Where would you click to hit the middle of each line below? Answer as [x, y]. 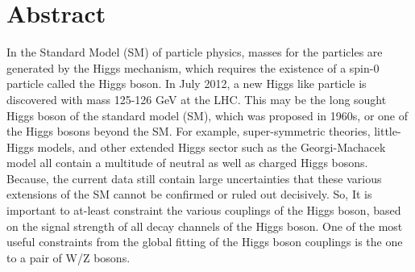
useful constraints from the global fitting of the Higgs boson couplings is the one [205, 242]
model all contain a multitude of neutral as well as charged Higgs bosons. [187, 163]
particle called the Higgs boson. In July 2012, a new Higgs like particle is [187, 84]
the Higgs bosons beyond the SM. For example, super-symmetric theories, [189, 131]
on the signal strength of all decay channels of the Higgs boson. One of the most [205, 226]
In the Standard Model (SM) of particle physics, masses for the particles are [195, 52]
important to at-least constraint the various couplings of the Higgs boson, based [204, 210]
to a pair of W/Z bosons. [68, 257]
